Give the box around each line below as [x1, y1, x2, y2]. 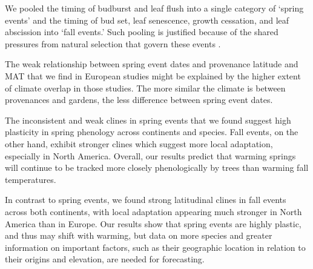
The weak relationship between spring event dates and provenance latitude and [5, 58, 298, 70]
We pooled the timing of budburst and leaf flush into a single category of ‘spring [5, 2, 304, 14]
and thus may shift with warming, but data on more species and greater [5, 229, 272, 242]
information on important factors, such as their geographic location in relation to [5, 241, 306, 253]
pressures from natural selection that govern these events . [5, 37, 221, 50]
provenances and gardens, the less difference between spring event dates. [5, 93, 273, 106]
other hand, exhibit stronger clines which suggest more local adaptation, [5, 137, 273, 150]
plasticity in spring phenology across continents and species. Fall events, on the [5, 125, 298, 138]
